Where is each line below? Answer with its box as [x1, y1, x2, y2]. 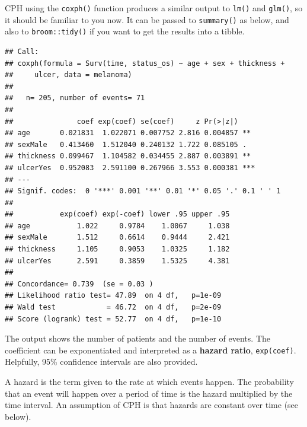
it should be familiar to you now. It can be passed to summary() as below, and [5, 13, 289, 26]
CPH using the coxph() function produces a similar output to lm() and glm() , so [5, 2, 303, 14]
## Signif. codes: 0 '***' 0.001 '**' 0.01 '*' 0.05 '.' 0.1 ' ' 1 [5, 187, 281, 196]
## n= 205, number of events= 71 [5, 94, 145, 103]
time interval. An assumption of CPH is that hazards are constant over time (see [5, 399, 299, 411]
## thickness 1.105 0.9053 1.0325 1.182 [5, 245, 230, 254]
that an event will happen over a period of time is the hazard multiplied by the [5, 387, 293, 399]
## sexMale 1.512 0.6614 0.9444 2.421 [5, 233, 230, 242]
